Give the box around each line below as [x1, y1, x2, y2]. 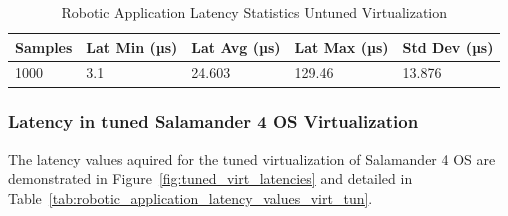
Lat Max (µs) [294, 36, 389, 57]
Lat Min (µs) [86, 36, 178, 57]
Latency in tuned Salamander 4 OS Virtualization [8, 109, 419, 134]
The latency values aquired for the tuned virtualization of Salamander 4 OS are [8, 148, 496, 169]
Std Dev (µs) [402, 36, 494, 57]
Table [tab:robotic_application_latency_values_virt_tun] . [8, 187, 373, 208]
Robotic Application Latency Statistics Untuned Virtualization [61, 2, 448, 22]
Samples [15, 36, 73, 57]
